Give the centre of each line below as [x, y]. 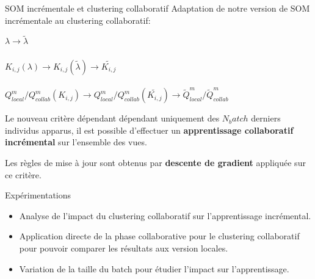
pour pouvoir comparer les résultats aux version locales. [124, 248]
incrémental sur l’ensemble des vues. [76, 142]
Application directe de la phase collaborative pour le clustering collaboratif [159, 236]
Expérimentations [38, 195]
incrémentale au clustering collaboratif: [78, 20]
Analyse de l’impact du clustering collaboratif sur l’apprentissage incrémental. [165, 215]
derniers [266, 118]
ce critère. [23, 174]
